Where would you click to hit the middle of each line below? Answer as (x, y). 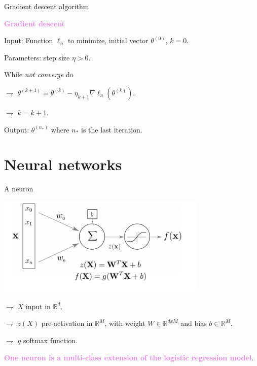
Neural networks (63, 164)
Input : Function (29, 40)
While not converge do (39, 74)
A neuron (19, 189)
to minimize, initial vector (108, 40)
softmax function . (50, 340)
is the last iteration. (112, 129)
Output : (17, 129)
